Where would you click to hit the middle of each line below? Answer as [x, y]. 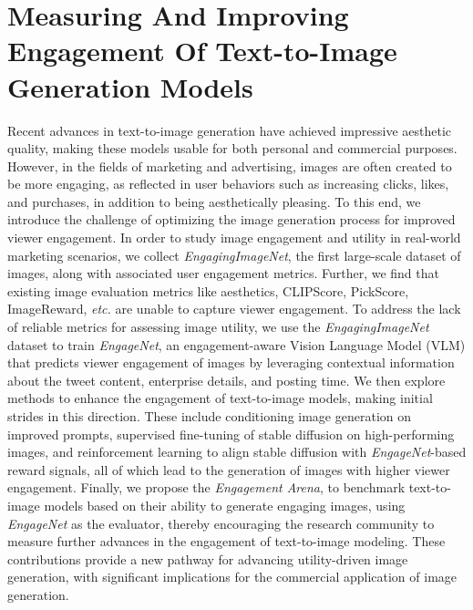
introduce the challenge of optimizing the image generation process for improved [231, 219]
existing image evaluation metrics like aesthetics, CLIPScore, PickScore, [208, 290]
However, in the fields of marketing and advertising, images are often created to [230, 165]
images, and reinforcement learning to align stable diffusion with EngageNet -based [237, 452]
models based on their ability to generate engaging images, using [225, 505]
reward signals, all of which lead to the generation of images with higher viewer [229, 469]
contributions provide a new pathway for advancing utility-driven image [208, 558]
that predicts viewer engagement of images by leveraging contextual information [231, 362]
